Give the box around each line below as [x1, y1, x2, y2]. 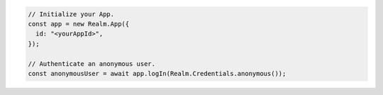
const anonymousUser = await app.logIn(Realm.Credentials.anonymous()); [28, 69, 287, 77]
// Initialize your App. [28, 10, 115, 18]
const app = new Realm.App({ [28, 20, 130, 28]
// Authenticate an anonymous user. [28, 60, 156, 67]
